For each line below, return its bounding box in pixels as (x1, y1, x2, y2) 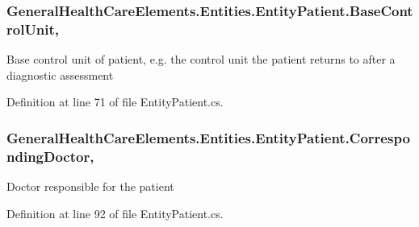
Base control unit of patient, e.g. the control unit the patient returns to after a (6, 51, 396, 68)
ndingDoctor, (6, 146, 94, 166)
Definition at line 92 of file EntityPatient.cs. (6, 204, 224, 221)
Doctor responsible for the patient (6, 178, 174, 195)
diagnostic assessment (6, 66, 114, 83)
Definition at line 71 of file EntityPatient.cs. (6, 93, 224, 110)
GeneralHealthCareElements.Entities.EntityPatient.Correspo (6, 127, 410, 147)
